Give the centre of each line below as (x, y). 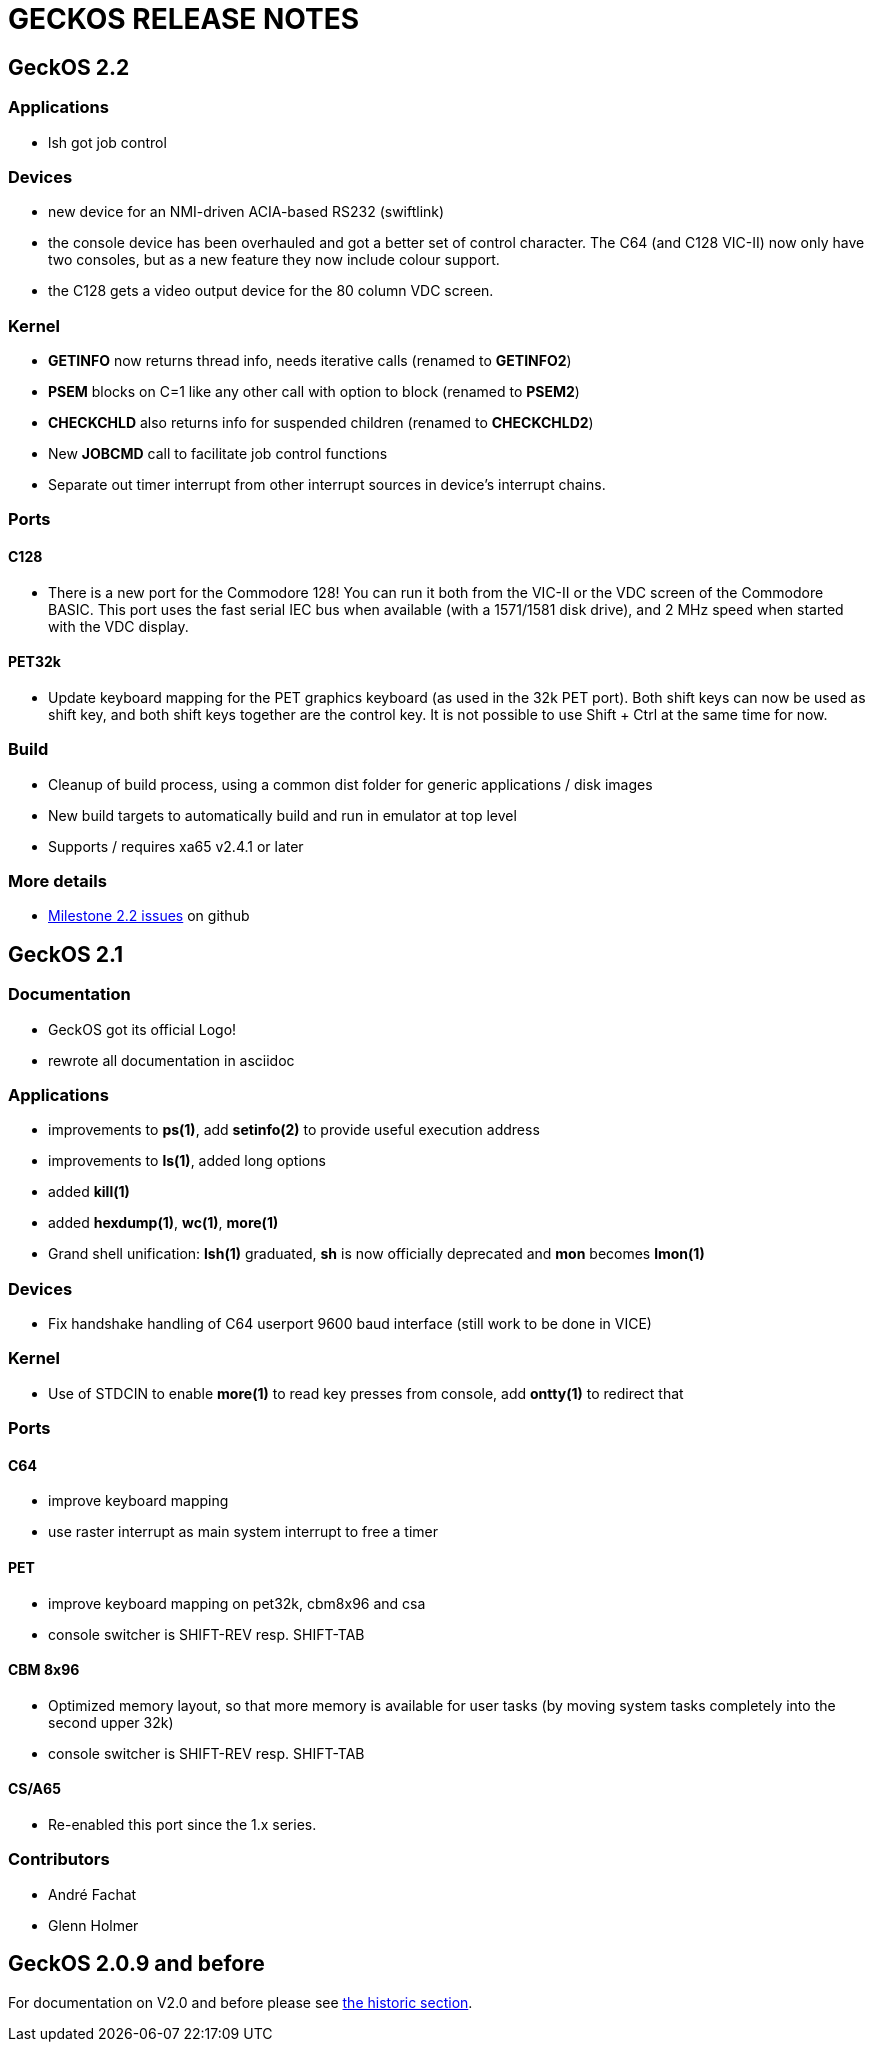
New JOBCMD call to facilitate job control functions (218, 454)
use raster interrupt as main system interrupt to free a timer (243, 1532)
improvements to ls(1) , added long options (187, 1161)
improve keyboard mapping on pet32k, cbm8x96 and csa (237, 1603)
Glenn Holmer (93, 1925)
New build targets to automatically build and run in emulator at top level (282, 815)
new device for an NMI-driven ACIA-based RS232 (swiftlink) (246, 212)
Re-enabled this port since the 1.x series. (182, 1825)
